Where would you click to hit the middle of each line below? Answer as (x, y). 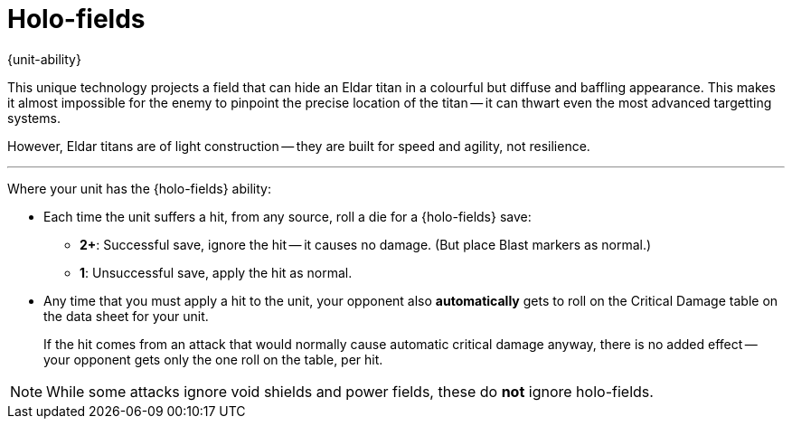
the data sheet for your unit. (126, 316)
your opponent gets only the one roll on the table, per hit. (213, 359)
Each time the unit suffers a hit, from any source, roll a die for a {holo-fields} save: (288, 216)
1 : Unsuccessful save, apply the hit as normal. (216, 272)
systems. (34, 118)
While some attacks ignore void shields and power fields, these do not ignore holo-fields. (350, 391)
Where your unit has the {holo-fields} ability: (139, 188)
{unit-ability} (44, 59)
